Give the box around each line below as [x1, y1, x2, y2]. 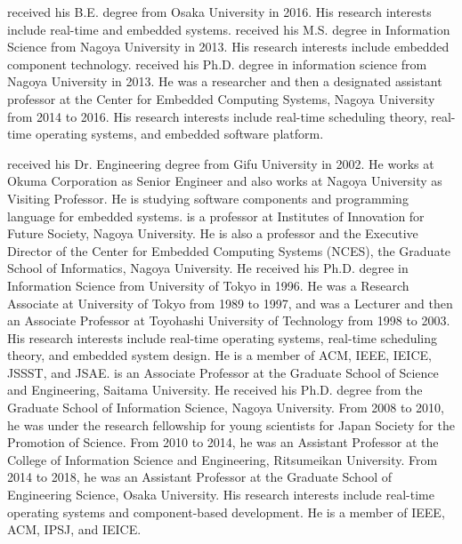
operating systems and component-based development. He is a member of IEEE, [7, 502, 445, 521]
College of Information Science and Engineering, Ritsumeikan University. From [7, 450, 438, 468]
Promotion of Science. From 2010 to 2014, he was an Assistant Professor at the [7, 433, 439, 452]
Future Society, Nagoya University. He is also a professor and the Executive [7, 224, 418, 243]
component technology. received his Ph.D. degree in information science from [7, 54, 427, 73]
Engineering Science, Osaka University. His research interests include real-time [7, 485, 434, 504]
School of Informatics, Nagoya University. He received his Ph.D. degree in [7, 259, 409, 277]
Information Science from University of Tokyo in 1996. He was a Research [7, 276, 409, 294]
